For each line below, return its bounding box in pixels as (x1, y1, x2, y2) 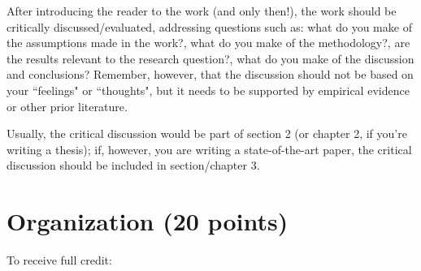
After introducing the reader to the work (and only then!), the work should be (7, 2, 397, 19)
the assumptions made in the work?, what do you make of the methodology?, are (7, 34, 410, 51)
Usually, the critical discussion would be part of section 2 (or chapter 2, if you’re (7, 125, 407, 142)
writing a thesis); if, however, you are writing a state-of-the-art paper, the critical (7, 140, 412, 157)
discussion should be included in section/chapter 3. (7, 157, 260, 174)
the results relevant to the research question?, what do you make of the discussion (7, 49, 414, 67)
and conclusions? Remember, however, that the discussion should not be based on (7, 66, 414, 83)
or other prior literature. (7, 97, 128, 114)
